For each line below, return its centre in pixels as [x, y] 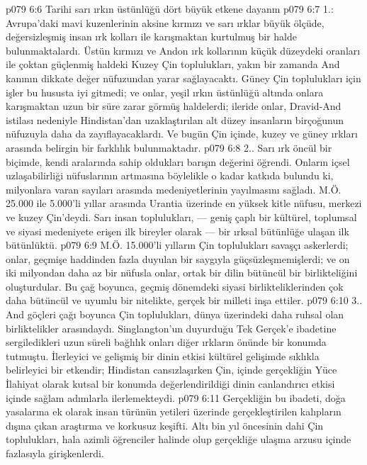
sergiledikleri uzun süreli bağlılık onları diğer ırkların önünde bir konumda [166, 342]
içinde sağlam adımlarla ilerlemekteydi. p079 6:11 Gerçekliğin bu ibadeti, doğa [176, 397]
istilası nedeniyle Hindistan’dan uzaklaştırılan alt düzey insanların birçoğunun [175, 119]
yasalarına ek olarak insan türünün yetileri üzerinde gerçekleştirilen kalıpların [174, 411]
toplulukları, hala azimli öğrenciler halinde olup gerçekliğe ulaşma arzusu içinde [179, 439]
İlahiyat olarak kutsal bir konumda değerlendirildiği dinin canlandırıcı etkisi [170, 384]
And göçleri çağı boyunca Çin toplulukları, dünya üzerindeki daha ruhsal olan [175, 314]
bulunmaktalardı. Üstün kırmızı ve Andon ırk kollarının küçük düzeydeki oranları [183, 50]
